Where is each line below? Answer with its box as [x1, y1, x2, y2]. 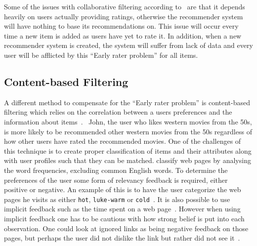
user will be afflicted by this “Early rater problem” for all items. [4, 49, 198, 60]
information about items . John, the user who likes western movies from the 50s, [4, 116, 252, 126]
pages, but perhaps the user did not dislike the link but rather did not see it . [4, 233, 240, 243]
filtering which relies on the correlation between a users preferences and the [4, 107, 232, 117]
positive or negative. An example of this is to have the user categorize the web [4, 184, 241, 195]
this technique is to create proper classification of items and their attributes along [4, 145, 252, 156]
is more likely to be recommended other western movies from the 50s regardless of [4, 126, 252, 136]
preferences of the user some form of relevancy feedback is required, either [4, 174, 228, 185]
